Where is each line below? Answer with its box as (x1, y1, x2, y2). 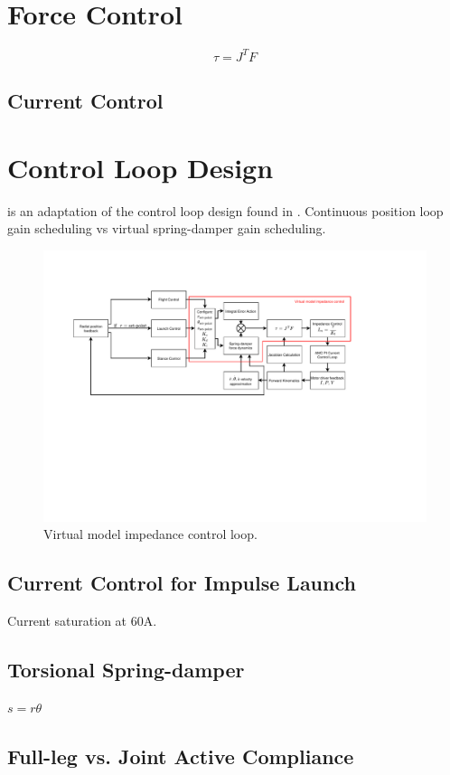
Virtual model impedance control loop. (43, 525, 258, 543)
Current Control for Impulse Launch (7, 569, 356, 597)
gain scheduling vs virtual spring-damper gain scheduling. (7, 219, 326, 238)
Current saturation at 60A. (7, 610, 157, 629)
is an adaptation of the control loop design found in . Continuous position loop (7, 201, 444, 220)
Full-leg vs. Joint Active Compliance (7, 742, 354, 770)
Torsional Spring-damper (7, 655, 245, 683)
